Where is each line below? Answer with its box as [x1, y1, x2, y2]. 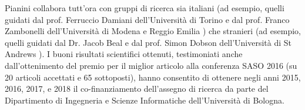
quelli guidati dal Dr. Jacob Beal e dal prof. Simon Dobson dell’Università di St [5, 36, 292, 48]
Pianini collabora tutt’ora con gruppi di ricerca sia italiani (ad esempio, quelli [5, 2, 284, 14]
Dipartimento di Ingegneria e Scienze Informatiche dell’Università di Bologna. [5, 94, 284, 106]
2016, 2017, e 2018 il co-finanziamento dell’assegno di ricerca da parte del [5, 82, 269, 95]
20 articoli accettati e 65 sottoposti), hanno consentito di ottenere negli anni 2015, [5, 71, 301, 83]
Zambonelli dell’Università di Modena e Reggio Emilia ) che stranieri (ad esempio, [5, 25, 301, 37]
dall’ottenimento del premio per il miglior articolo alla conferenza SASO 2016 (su [5, 59, 297, 71]
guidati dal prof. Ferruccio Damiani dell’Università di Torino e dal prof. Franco [5, 13, 290, 25]
